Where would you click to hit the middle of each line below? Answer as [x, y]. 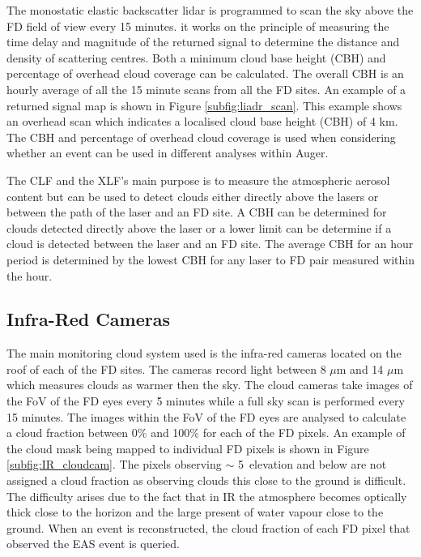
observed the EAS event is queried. [93, 544]
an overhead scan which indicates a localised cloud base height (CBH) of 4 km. [202, 121]
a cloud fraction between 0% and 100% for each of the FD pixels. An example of [206, 433]
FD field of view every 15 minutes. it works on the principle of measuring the [198, 26]
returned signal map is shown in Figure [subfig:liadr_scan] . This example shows [204, 105]
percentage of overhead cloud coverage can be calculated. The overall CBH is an [205, 73]
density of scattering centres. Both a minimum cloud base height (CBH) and [196, 57]
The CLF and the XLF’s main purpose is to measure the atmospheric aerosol [198, 180]
